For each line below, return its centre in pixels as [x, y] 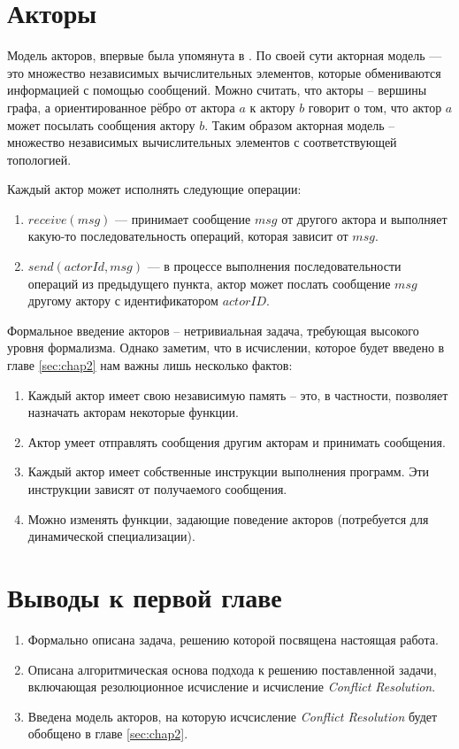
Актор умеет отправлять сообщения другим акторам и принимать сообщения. [237, 441]
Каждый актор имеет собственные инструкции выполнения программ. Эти [229, 471]
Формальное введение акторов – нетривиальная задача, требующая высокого [213, 330]
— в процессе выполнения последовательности [274, 266]
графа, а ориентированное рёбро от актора [121, 107]
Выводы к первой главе [145, 596]
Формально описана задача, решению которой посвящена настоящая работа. [233, 639]
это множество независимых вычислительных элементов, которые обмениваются [224, 72]
